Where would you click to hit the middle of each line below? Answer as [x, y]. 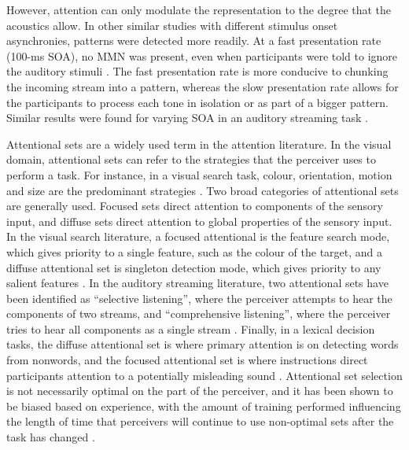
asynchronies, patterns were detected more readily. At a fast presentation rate [194, 41]
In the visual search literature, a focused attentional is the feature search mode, [198, 236]
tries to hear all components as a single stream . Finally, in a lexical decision [191, 328]
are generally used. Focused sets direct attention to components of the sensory [195, 206]
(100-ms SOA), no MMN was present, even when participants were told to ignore [202, 55]
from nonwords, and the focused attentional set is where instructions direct [187, 360]
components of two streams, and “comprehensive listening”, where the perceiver [199, 314]
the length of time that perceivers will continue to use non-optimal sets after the [200, 421]
